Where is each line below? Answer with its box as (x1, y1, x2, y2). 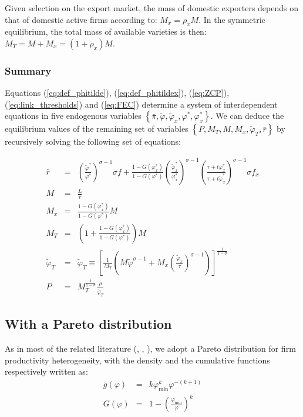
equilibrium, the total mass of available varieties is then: (5, 25, 207, 38)
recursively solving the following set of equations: (5, 135, 181, 148)
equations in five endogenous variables (5, 109, 142, 122)
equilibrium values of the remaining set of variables (5, 122, 188, 135)
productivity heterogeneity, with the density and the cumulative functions (5, 353, 270, 366)
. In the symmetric (198, 13, 265, 25)
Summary (5, 63, 52, 78)
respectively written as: (5, 365, 88, 378)
